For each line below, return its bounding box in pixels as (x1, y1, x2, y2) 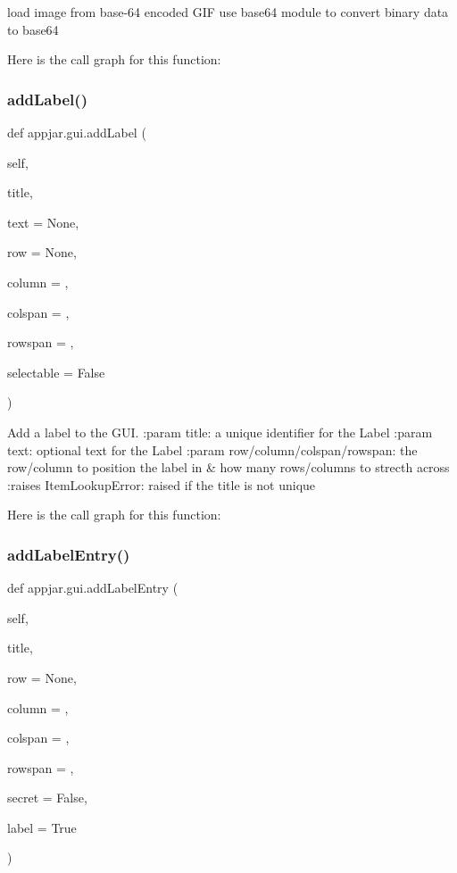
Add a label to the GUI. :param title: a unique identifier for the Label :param (7, 422, 433, 441)
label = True (7, 818, 77, 836)
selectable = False (7, 362, 105, 381)
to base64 (7, 20, 59, 38)
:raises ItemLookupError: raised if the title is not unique (7, 475, 316, 494)
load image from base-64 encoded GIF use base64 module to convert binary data (7, 3, 449, 21)
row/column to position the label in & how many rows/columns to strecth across (7, 458, 450, 477)
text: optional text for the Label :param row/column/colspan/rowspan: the (7, 440, 418, 459)
